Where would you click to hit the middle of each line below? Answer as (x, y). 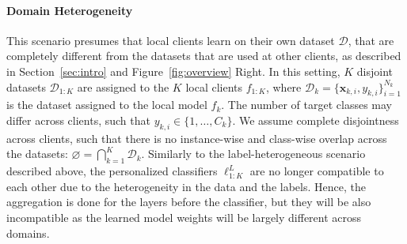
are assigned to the (123, 86)
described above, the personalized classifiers (112, 171)
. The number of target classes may (306, 105)
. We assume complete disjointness (316, 120)
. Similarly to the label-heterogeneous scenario (253, 154)
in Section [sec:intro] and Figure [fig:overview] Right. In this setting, (173, 71)
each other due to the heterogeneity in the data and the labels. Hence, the (186, 186)
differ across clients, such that (78, 120)
